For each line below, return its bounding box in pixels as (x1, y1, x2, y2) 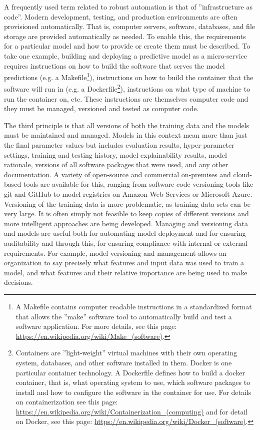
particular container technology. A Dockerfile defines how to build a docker (15, 367, 245, 377)
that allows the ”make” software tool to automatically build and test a (15, 311, 232, 321)
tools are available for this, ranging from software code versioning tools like (23, 179, 253, 189)
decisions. (4, 277, 33, 287)
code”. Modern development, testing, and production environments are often (4, 11, 237, 22)
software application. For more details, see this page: (15, 321, 177, 331)
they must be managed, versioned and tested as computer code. (4, 103, 199, 114)
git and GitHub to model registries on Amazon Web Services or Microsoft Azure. (4, 189, 252, 199)
